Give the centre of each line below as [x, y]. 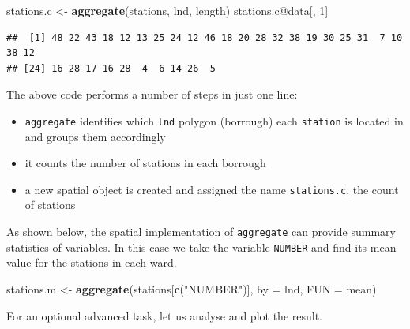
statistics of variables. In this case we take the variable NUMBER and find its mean [201, 247]
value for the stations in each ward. [92, 262]
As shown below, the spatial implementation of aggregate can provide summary [201, 232]
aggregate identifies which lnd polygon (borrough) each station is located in [214, 120]
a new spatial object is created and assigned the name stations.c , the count [212, 189]
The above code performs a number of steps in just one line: [152, 94]
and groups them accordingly [95, 136]
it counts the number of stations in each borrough [145, 163]
